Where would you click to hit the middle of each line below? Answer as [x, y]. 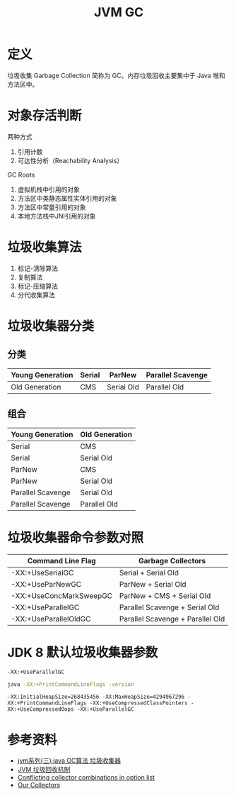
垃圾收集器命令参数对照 [76, 537]
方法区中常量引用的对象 [52, 207]
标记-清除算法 [38, 268]
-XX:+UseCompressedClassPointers [139, 703]
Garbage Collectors [172, 560]
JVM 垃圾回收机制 [44, 770]
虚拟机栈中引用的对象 [48, 189]
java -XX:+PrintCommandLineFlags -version [71, 684]
